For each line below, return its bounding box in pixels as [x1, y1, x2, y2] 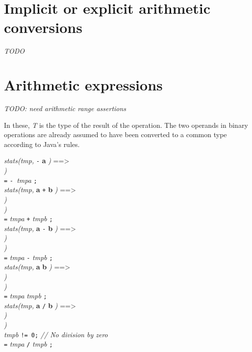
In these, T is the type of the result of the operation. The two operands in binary [4, 119, 248, 130]
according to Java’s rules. [4, 139, 80, 149]
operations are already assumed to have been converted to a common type [4, 129, 227, 140]
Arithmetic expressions [4, 75, 163, 95]
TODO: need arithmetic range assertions [4, 103, 126, 114]
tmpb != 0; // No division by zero [4, 329, 108, 339]
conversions [4, 17, 82, 37]
